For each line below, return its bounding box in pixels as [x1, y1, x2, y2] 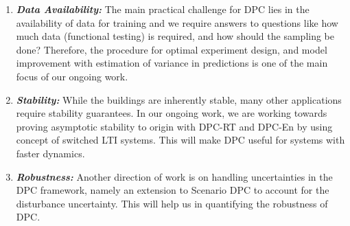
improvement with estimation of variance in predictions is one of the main [16, 56, 328, 70]
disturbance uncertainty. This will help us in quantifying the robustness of [16, 196, 328, 210]
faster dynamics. [16, 146, 85, 160]
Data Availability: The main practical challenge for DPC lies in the [16, 2, 310, 16]
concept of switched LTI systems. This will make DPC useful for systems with [16, 133, 345, 147]
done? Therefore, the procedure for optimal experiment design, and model [16, 42, 327, 56]
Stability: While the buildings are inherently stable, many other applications [16, 92, 342, 106]
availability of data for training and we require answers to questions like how [16, 15, 338, 30]
